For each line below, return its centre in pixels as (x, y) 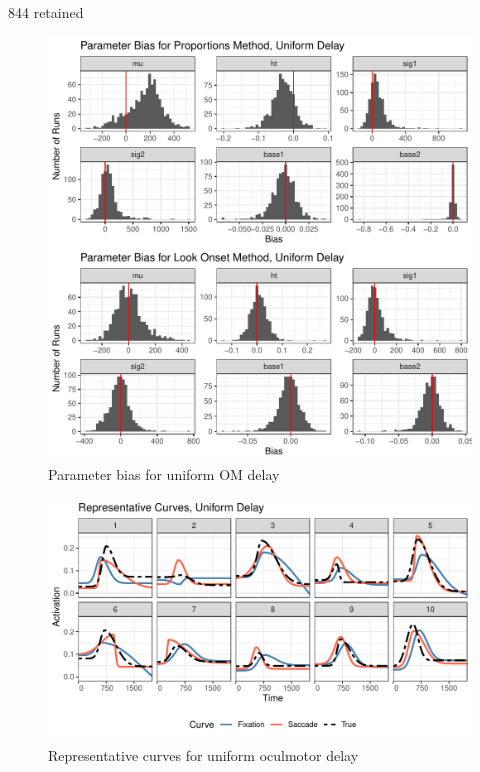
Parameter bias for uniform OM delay (164, 474)
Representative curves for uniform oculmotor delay (203, 754)
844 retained (46, 12)
